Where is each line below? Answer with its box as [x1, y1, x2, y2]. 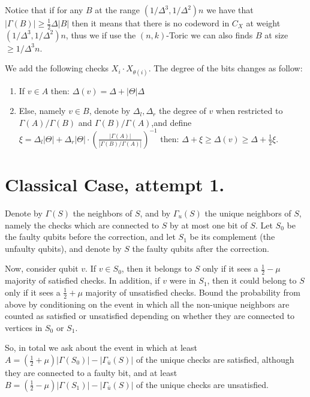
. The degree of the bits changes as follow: [148, 62, 303, 74]
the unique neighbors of [204, 207, 291, 219]
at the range [95, 4, 140, 16]
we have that [206, 4, 254, 16]
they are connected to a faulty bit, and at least [5, 366, 177, 379]
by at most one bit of [170, 218, 248, 231]
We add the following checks [5, 62, 109, 74]
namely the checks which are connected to [5, 218, 159, 231]
